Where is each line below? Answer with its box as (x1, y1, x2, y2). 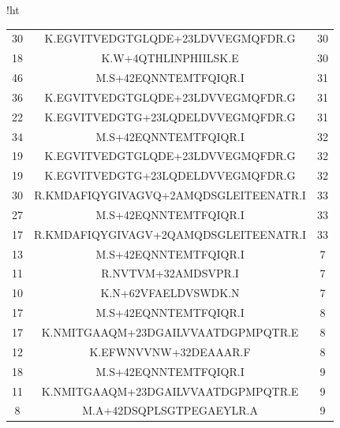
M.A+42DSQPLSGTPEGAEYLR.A (82, 402, 258, 419)
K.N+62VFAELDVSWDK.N (100, 285, 240, 301)
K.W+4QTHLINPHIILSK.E (101, 50, 239, 66)
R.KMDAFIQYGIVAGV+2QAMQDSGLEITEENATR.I (34, 225, 307, 242)
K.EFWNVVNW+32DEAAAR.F (89, 343, 251, 359)
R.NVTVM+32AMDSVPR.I (101, 265, 239, 281)
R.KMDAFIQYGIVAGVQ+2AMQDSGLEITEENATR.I (34, 187, 306, 203)
